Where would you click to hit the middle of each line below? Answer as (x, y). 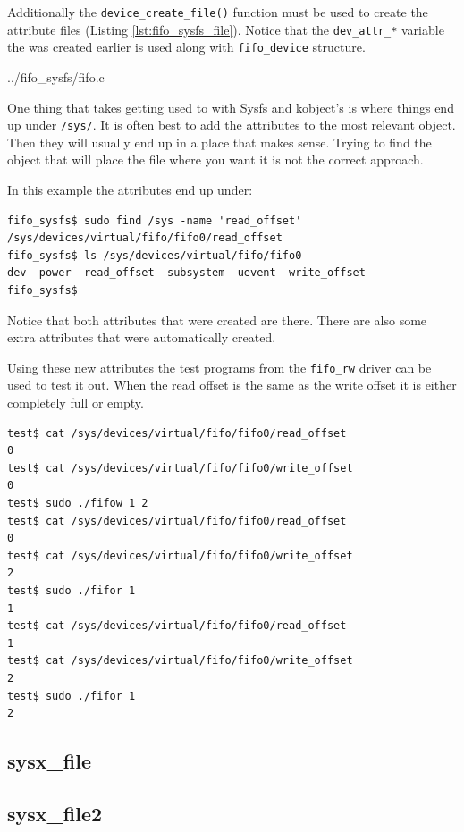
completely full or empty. (76, 402)
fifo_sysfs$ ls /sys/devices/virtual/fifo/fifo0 (155, 255)
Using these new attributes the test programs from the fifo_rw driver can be (219, 367)
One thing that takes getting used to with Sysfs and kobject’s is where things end (231, 107)
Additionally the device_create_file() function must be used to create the (218, 12)
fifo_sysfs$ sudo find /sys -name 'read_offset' (155, 220)
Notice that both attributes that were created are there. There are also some (217, 319)
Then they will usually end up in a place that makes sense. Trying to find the (219, 142)
